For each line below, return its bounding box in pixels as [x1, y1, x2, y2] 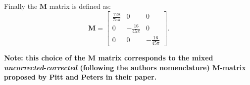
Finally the [4, 1, 38, 11]
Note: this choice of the [4, 53, 86, 63]
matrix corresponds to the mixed [98, 53, 213, 63]
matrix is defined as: [49, 1, 111, 11]
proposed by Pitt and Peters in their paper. [4, 72, 157, 82]
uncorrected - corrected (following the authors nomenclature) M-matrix [4, 62, 246, 72]
